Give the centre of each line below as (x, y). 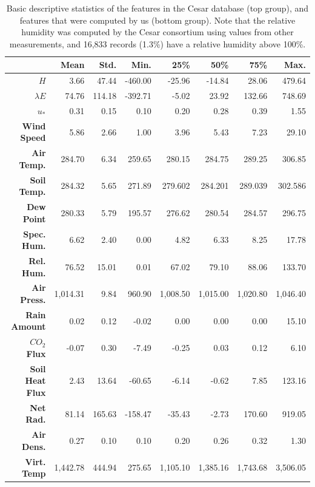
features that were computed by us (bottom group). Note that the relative (157, 20)
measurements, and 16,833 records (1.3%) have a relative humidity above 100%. (157, 43)
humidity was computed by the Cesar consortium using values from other (157, 32)
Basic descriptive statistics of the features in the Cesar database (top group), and (157, 8)
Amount (28, 326)
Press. (33, 299)
